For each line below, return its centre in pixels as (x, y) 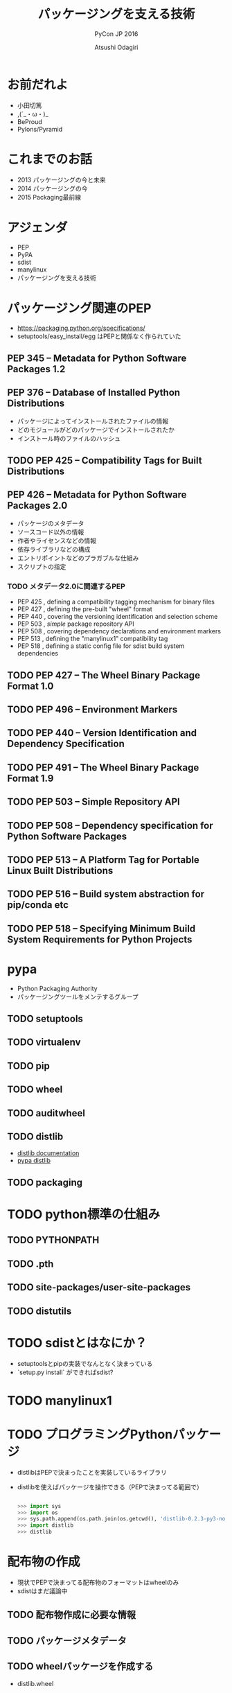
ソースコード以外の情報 (51, 532)
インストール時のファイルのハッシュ (69, 438)
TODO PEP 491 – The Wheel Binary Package (103, 767)
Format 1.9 (30, 778)
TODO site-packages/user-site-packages (99, 1287)
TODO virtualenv (44, 1043)
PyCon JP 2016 (116, 34)
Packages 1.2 (36, 369)
